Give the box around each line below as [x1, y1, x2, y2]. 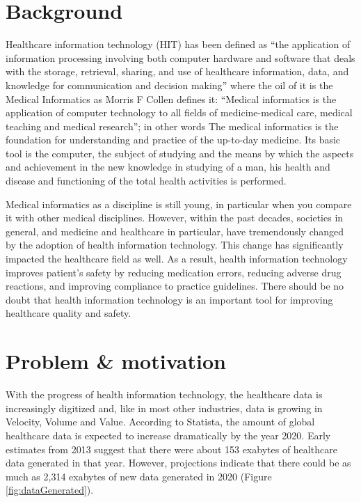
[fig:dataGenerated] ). [6, 483, 94, 497]
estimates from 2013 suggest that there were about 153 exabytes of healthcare [6, 441, 337, 456]
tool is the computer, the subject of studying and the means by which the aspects [6, 146, 354, 160]
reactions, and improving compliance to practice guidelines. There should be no [6, 279, 344, 293]
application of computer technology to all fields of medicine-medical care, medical [6, 105, 353, 120]
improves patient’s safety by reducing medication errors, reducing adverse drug [6, 265, 342, 279]
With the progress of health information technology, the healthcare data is [6, 387, 323, 402]
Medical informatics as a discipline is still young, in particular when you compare [6, 196, 352, 211]
